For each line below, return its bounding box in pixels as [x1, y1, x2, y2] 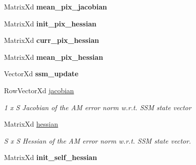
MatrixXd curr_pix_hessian [4, 35, 99, 45]
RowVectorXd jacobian [4, 85, 74, 95]
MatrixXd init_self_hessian [4, 152, 97, 163]
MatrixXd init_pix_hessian [4, 18, 97, 28]
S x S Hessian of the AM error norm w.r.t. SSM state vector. [4, 135, 191, 146]
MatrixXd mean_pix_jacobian [4, 1, 107, 11]
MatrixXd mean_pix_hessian [4, 51, 103, 62]
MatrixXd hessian [4, 119, 58, 129]
